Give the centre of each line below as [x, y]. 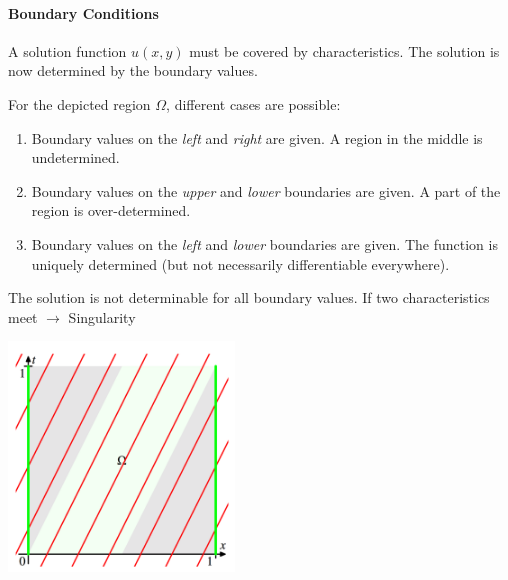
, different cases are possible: [253, 103]
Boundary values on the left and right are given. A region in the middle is [257, 137]
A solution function [67, 50]
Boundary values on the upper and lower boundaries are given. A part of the [266, 190]
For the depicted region [79, 103]
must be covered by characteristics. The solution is [344, 50]
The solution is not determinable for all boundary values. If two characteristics [249, 297]
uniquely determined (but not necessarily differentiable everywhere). [240, 263]
